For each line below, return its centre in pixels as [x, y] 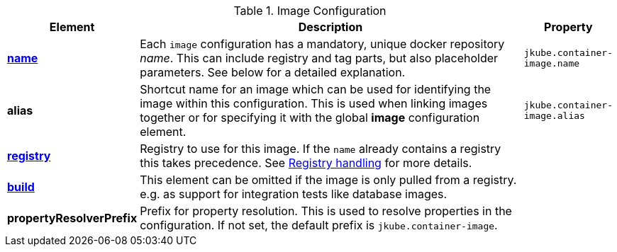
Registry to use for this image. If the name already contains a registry [321, 149]
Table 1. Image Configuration [310, 11]
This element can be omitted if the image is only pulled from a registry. [328, 180]
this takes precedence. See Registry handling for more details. [306, 163]
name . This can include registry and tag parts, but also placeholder [319, 58]
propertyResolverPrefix [72, 218]
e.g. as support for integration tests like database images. [294, 194]
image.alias [554, 116]
